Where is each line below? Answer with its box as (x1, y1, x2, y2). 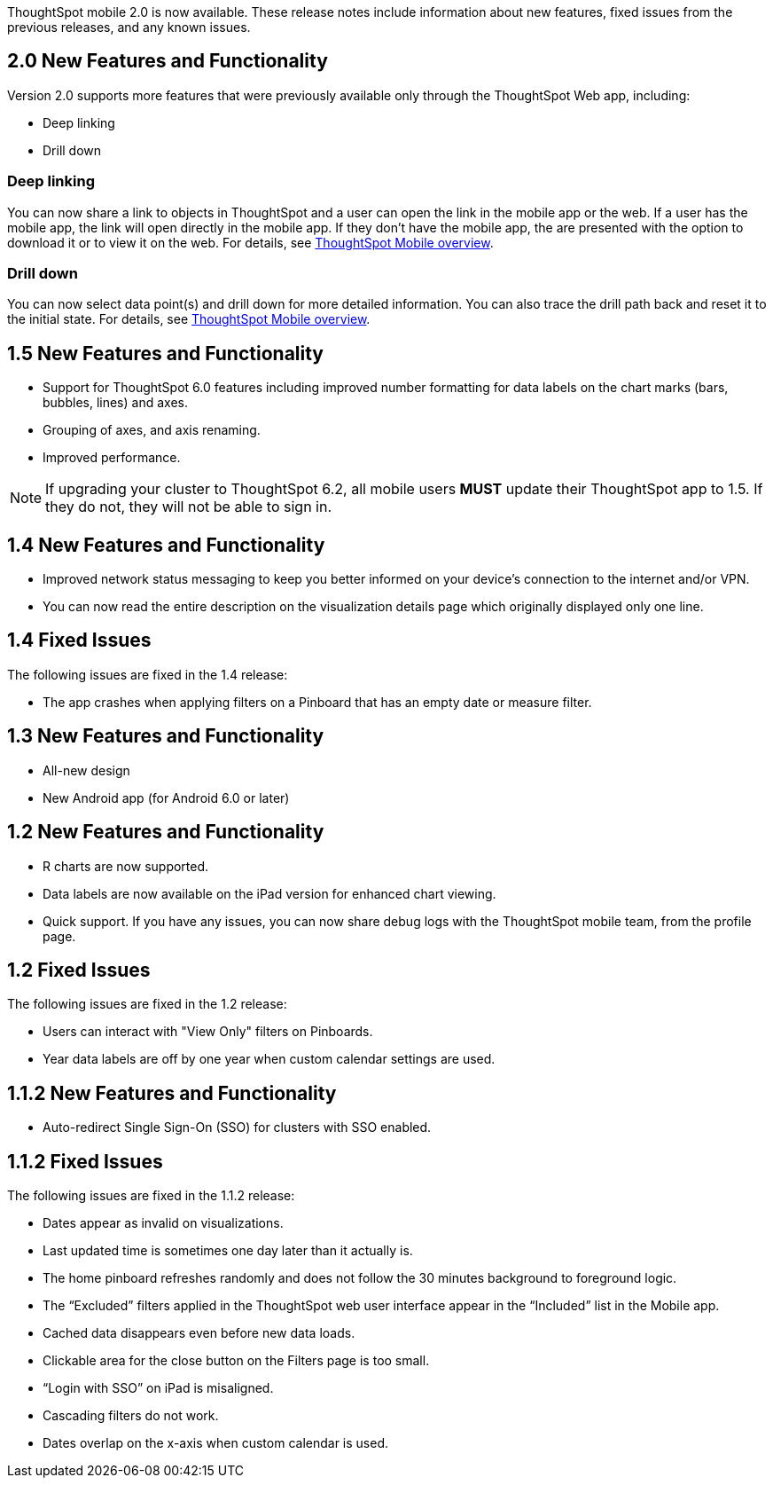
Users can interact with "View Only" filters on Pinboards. (43, 1024, 373, 1040)
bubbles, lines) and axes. (43, 395, 188, 411)
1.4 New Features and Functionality (7, 533, 325, 556)
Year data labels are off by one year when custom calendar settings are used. (43, 1051, 496, 1067)
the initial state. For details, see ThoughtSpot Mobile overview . (7, 311, 371, 327)
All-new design (43, 762, 130, 778)
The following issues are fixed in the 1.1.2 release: (7, 1188, 295, 1204)
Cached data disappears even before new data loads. (43, 1325, 355, 1341)
